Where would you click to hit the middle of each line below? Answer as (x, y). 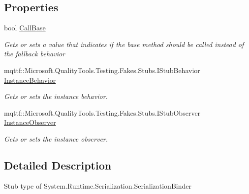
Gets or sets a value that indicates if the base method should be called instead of (124, 44)
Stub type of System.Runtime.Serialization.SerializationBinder (98, 185)
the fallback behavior (34, 54)
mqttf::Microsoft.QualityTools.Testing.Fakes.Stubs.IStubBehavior (102, 70)
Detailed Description (58, 165)
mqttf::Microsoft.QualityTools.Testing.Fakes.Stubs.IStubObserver (102, 112)
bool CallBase (25, 28)
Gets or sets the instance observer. (56, 138)
